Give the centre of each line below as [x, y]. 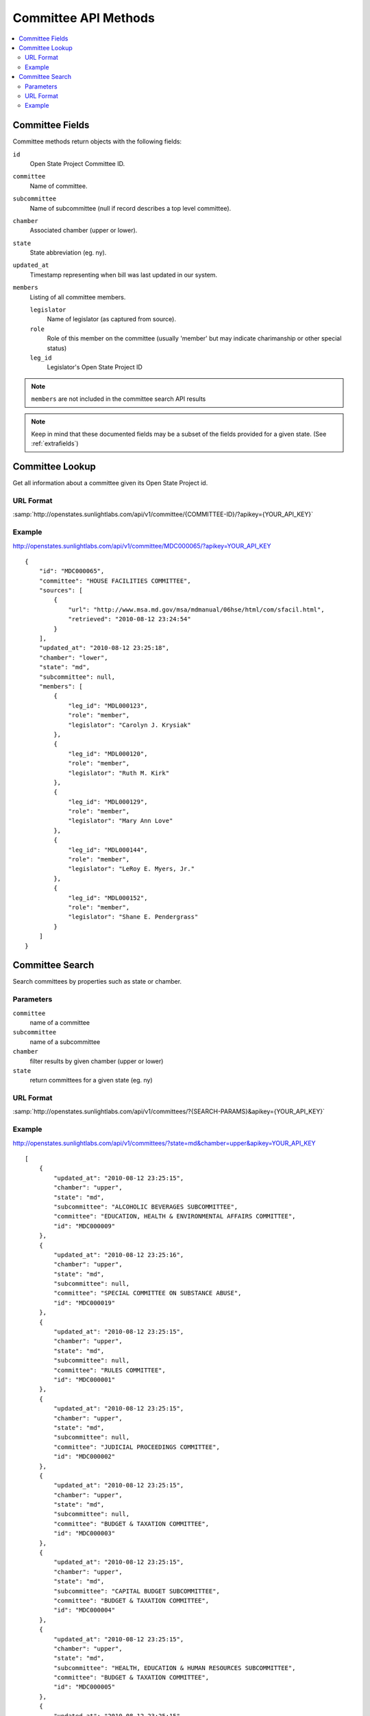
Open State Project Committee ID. [77, 163]
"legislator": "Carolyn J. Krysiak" [129, 725]
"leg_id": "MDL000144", [108, 850]
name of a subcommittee [65, 1042]
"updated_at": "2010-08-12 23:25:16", [119, 1255]
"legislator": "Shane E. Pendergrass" [133, 917]
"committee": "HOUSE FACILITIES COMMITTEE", [115, 581]
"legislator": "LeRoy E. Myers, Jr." [132, 869]
